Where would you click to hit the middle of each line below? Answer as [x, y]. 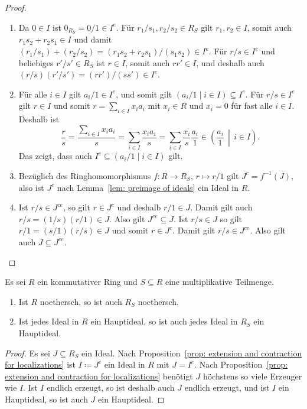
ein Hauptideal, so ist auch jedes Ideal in [164, 321]
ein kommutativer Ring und [87, 282]
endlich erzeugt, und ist [227, 387]
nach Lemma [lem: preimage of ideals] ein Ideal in [148, 187]
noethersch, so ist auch [81, 301]
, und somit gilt [144, 94]
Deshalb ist [39, 119]
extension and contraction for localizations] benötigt [99, 376]
